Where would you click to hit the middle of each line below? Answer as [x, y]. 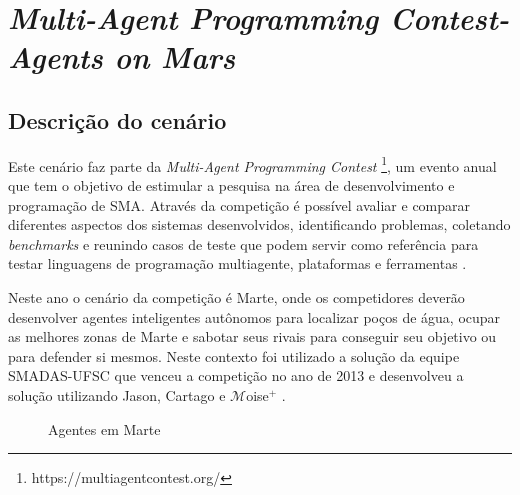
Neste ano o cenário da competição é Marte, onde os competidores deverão [236, 296]
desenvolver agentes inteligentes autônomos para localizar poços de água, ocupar [254, 316]
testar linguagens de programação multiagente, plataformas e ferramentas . [237, 263]
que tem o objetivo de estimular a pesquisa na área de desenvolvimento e [231, 185]
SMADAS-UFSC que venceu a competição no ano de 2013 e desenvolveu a [236, 375]
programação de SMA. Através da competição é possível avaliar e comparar [239, 204]
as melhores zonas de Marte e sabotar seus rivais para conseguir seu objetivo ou [252, 336]
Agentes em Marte [104, 428]
